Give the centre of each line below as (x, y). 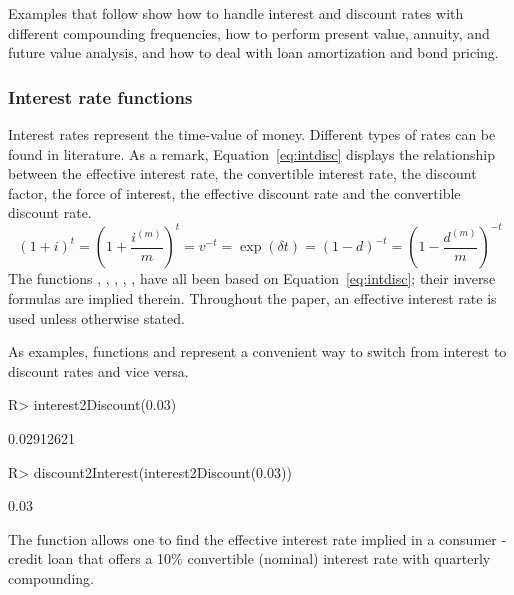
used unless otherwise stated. (96, 317)
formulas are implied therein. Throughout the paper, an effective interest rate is (252, 298)
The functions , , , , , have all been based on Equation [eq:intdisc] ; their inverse (252, 278)
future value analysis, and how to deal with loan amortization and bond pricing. (253, 52)
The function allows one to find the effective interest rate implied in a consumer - (257, 538)
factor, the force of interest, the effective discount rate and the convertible (234, 192)
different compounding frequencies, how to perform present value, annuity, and (249, 32)
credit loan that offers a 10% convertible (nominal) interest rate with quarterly (249, 558)
